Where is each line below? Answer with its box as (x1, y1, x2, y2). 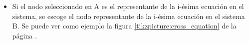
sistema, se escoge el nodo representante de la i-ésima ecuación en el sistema (12, 10, 245, 21)
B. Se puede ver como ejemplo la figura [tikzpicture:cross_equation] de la (12, 20, 237, 31)
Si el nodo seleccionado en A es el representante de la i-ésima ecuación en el (12, 1, 244, 11)
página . (12, 30, 37, 40)
